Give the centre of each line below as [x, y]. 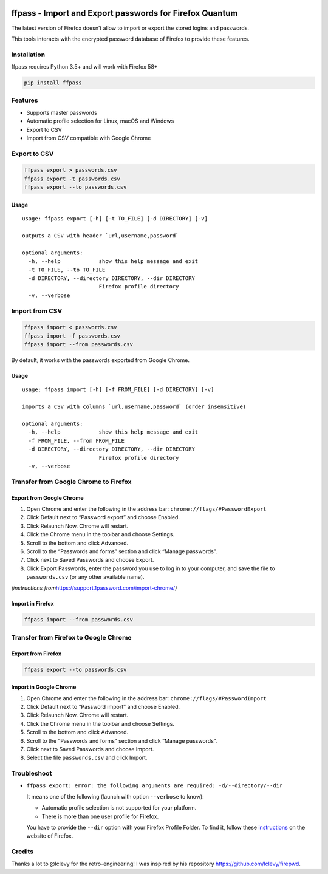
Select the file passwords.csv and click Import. [87, 758]
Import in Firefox [32, 604]
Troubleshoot [32, 773]
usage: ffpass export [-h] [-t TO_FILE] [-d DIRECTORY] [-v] [115, 219]
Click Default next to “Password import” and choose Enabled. [103, 706]
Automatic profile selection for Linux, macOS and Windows [100, 121]
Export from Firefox [36, 654]
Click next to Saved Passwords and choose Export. [90, 560]
